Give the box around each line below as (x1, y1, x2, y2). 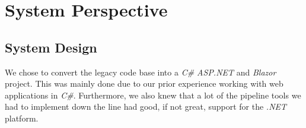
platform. (5, 111, 39, 124)
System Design (5, 38, 97, 56)
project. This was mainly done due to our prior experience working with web (5, 77, 283, 90)
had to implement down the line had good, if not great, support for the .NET (5, 100, 287, 113)
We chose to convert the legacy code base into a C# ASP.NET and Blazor (5, 65, 276, 78)
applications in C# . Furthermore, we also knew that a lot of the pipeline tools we (5, 88, 301, 101)
